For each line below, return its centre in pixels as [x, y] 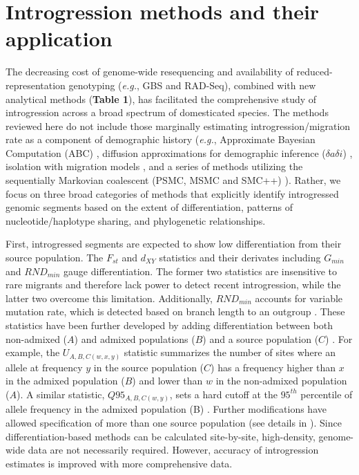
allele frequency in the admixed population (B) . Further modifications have [166, 409]
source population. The [55, 258]
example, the [33, 352]
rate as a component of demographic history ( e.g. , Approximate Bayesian [161, 139]
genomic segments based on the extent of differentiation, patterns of [149, 207]
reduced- [314, 72]
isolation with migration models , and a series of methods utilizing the [154, 166]
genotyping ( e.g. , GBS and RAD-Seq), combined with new [192, 85]
